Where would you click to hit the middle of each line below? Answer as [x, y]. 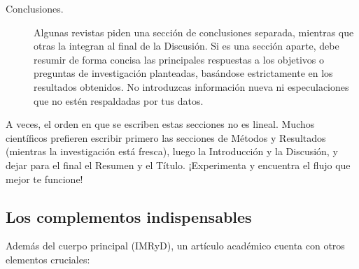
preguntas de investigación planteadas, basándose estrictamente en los [183, 73]
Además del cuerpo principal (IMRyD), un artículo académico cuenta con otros [175, 246]
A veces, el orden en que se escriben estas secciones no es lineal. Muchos [160, 124]
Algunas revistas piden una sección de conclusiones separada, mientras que [194, 32]
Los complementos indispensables [129, 216]
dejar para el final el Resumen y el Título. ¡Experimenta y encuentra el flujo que [178, 165]
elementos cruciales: [48, 259]
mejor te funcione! [44, 179]
